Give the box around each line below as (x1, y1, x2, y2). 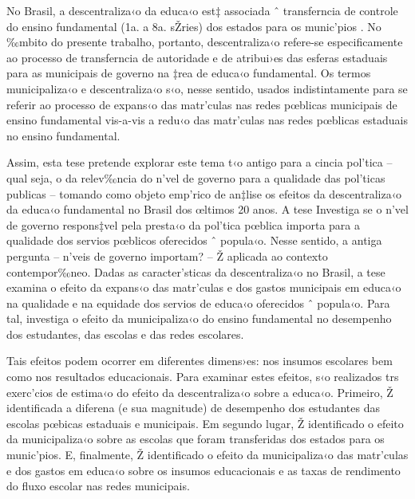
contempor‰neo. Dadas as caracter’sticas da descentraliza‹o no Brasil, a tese (6, 263, 385, 280)
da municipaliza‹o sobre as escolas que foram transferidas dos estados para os (6, 430, 385, 447)
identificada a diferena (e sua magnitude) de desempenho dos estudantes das (6, 399, 380, 416)
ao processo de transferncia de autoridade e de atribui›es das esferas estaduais (6, 49, 388, 65)
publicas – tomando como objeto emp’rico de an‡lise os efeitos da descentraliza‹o (6, 185, 402, 202)
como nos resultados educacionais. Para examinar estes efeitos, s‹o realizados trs (6, 368, 399, 385)
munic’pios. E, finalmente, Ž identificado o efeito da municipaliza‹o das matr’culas (6, 446, 409, 463)
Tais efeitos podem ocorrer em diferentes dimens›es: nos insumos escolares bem (6, 352, 393, 369)
